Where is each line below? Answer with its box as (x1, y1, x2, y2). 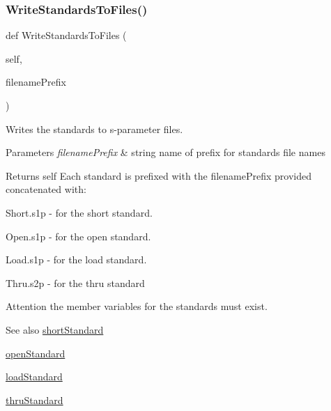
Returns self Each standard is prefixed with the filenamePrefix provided (6, 168, 312, 183)
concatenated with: (6, 182, 86, 196)
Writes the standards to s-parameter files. (6, 121, 183, 136)
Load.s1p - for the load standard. (6, 252, 147, 267)
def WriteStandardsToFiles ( (6, 28, 127, 42)
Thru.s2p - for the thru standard (6, 275, 145, 290)
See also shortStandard (6, 322, 104, 336)
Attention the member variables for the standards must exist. (6, 299, 268, 313)
